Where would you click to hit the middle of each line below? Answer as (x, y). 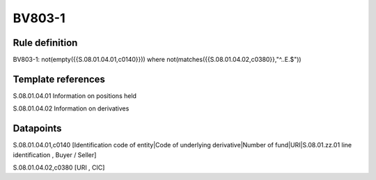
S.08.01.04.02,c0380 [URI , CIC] (59, 167)
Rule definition (45, 43)
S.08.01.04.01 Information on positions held (75, 96)
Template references (59, 79)
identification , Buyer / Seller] (55, 155)
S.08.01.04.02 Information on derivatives (71, 108)
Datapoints (37, 129)
